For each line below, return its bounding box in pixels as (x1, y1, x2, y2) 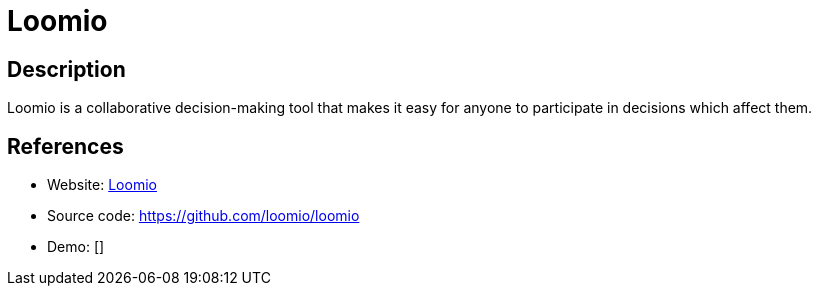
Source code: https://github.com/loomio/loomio (47, 207, 360, 225)
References (7, 133, 124, 159)
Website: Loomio (47, 176, 157, 194)
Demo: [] (47, 238, 105, 256)
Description (7, 56, 126, 82)
